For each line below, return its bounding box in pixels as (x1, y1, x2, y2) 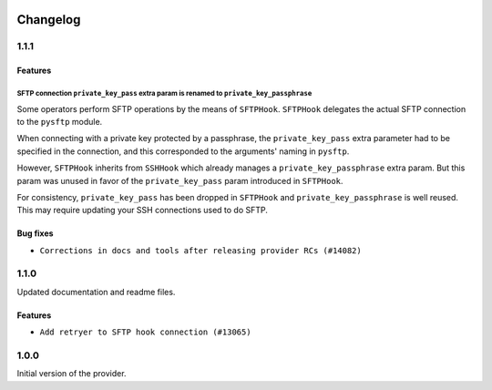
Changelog (16, 12, 81, 27)
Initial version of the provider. (16, 368, 127, 379)
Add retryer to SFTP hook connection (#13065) (39, 327, 251, 337)
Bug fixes (16, 228, 54, 239)
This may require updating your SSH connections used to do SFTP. (16, 205, 269, 216)
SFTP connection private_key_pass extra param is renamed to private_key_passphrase (16, 88, 313, 97)
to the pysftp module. (16, 116, 103, 127)
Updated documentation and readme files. (16, 286, 176, 297)
